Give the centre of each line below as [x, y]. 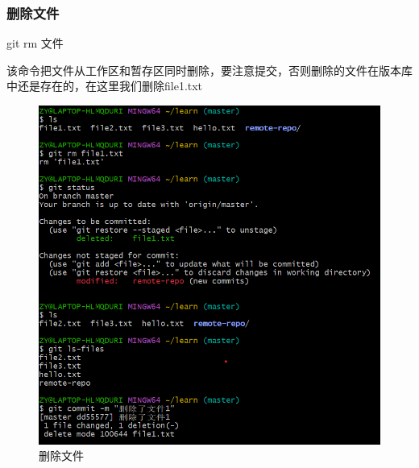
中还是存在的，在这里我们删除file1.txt [105, 86]
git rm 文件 [35, 43]
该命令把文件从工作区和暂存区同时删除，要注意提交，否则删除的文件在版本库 [209, 70]
